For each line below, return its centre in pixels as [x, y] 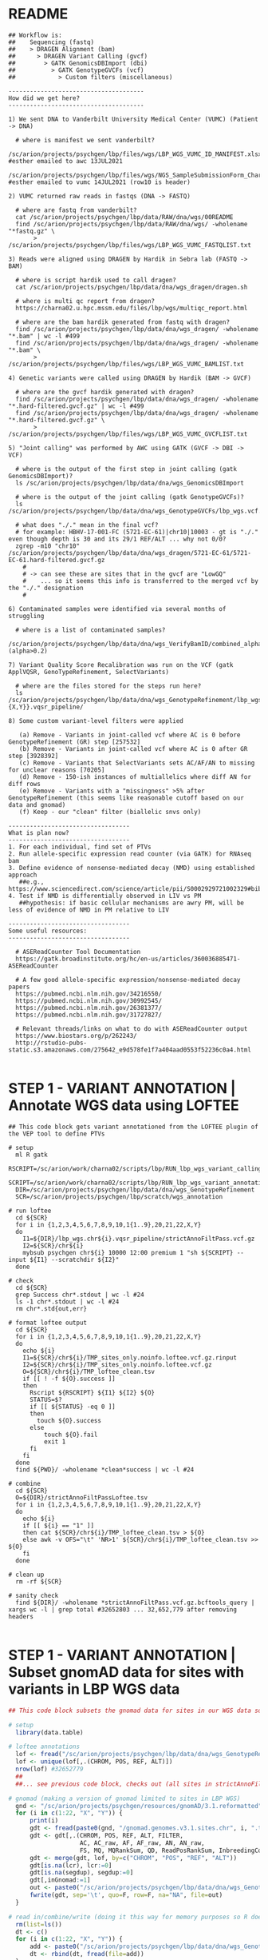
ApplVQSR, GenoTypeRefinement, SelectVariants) [89, 672]
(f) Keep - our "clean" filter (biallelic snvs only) [110, 812]
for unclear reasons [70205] [57, 770]
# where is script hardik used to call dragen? [96, 280]
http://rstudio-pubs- [51, 1043]
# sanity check [33, 1595]
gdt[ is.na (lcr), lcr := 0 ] [71, 1865]
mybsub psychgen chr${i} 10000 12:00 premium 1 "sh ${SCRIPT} [128, 1252]
